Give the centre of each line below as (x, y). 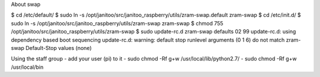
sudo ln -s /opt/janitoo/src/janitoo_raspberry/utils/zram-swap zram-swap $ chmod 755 (117, 23)
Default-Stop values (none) (59, 48)
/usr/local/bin (27, 67)
